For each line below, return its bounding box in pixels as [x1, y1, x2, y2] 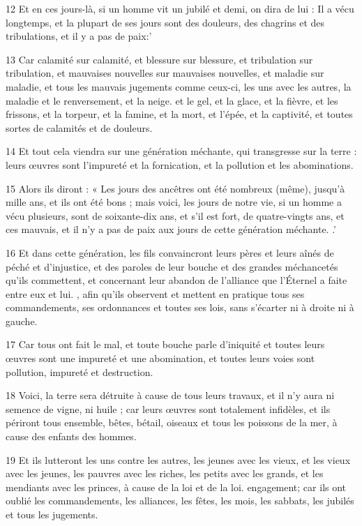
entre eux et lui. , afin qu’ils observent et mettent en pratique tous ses [6, 286, 305, 301]
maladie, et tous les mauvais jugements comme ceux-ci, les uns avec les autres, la [6, 79, 352, 93]
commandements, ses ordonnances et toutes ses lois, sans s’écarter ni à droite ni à [6, 300, 354, 315]
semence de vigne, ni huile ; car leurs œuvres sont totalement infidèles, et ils [6, 401, 331, 416]
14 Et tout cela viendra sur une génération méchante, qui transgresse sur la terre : [6, 144, 357, 158]
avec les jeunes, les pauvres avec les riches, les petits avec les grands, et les [6, 466, 324, 481]
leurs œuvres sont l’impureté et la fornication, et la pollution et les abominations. [6, 157, 354, 172]
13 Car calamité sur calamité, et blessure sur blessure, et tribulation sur [6, 52, 313, 66]
